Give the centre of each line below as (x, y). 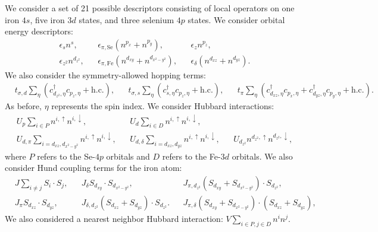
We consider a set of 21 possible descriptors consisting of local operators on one (150, 8)
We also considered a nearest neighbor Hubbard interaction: (114, 218)
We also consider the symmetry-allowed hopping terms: (105, 74)
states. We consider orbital (236, 19)
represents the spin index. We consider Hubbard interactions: (163, 106)
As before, (23, 106)
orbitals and (128, 156)
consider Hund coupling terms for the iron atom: (93, 168)
